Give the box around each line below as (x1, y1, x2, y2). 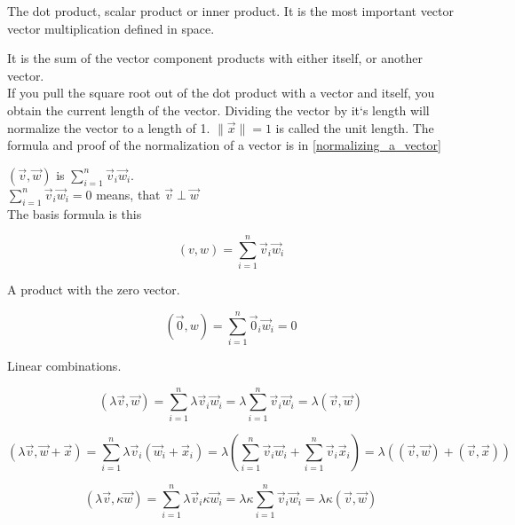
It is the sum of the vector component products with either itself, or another (7, 49, 423, 67)
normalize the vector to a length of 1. (7, 118, 210, 137)
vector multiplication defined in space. (7, 19, 215, 37)
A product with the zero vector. (7, 280, 180, 299)
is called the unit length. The (275, 118, 434, 137)
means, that (96, 184, 161, 203)
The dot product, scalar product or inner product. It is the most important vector (7, 2, 455, 20)
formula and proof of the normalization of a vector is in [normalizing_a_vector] (7, 136, 441, 154)
